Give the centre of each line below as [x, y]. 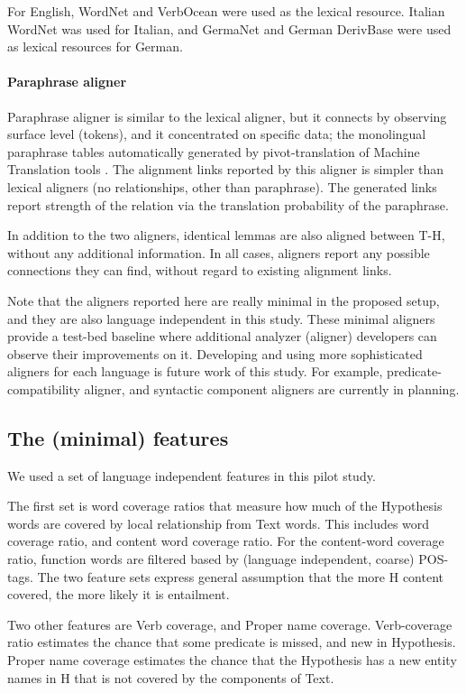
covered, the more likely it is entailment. [119, 594]
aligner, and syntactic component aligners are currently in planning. [272, 388]
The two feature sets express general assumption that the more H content [241, 576]
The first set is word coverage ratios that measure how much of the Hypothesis [225, 506]
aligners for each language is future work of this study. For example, [195, 371]
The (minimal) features [118, 437]
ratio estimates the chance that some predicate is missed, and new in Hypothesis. [232, 642]
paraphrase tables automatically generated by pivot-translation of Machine [214, 151]
